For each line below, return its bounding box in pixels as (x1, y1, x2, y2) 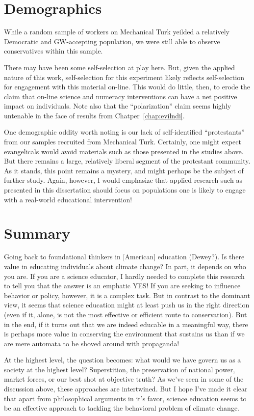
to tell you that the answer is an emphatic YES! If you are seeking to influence (4, 280, 241, 291)
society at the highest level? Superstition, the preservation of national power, (4, 364, 235, 374)
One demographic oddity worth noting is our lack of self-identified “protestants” (4, 127, 245, 137)
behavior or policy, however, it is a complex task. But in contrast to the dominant (4, 290, 250, 300)
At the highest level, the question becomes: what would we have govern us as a (4, 355, 241, 365)
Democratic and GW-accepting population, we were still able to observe (4, 36, 220, 46)
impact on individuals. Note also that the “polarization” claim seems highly (4, 101, 231, 111)
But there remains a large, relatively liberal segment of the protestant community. (4, 156, 251, 166)
